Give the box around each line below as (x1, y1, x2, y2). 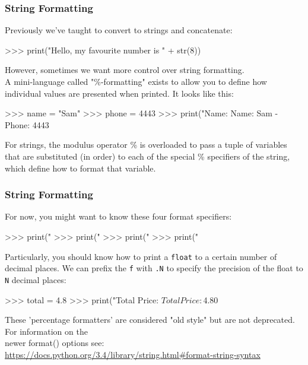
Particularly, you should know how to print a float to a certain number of (5, 250, 277, 262)
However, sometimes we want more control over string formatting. (5, 64, 245, 76)
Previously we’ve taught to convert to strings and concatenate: (5, 24, 233, 36)
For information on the (5, 325, 88, 337)
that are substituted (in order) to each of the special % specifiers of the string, (5, 150, 290, 162)
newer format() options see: (5, 337, 104, 349)
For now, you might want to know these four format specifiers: (5, 210, 232, 223)
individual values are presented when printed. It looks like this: (5, 87, 234, 99)
